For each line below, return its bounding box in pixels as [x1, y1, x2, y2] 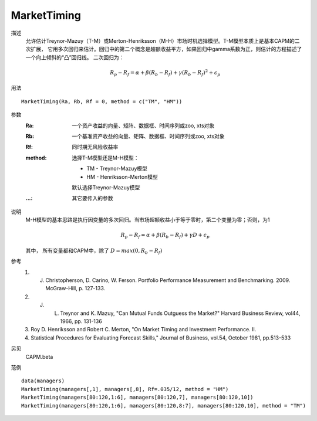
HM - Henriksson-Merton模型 [86, 173, 158, 180]
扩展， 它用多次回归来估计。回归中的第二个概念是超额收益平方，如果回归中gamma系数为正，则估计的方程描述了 [30, 46, 302, 53]
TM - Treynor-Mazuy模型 [86, 165, 148, 172]
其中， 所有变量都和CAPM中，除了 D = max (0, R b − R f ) [25, 247, 163, 255]
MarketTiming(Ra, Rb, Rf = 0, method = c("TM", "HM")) [21, 98, 183, 105]
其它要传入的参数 [72, 195, 113, 202]
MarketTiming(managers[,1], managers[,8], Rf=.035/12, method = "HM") [21, 386, 229, 392]
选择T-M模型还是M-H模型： [72, 154, 139, 161]
